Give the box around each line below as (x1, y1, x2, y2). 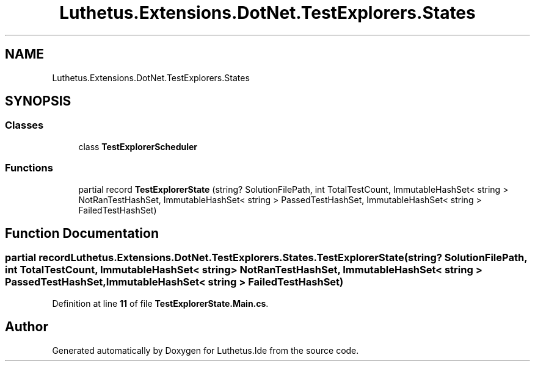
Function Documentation (5, 225, 159, 241)
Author (5, 319, 48, 335)
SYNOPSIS (5, 93, 71, 109)
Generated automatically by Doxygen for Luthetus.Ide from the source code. (52, 345, 359, 356)
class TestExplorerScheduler (78, 141, 198, 152)
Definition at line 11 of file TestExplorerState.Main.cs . (52, 298, 269, 309)
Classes (5, 119, 44, 132)
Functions (5, 162, 53, 174)
